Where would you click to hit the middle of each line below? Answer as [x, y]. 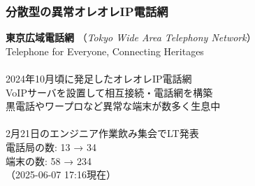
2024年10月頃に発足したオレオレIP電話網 [99, 78]
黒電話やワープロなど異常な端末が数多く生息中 [113, 106]
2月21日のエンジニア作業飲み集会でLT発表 [102, 133]
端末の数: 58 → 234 [49, 160]
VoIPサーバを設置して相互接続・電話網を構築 [109, 92]
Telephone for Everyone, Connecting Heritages [105, 51]
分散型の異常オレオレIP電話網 [87, 11]
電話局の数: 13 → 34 [51, 146]
